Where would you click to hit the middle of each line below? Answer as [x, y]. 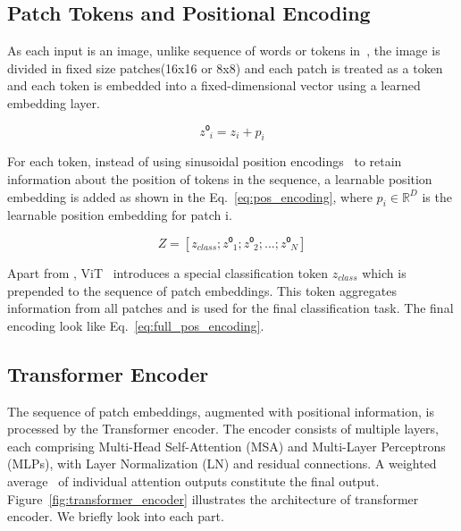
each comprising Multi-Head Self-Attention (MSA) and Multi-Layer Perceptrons [226, 446]
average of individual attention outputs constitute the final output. [193, 480]
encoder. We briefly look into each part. [116, 516]
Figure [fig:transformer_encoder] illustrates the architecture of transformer [213, 498]
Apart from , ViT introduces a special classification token [168, 272]
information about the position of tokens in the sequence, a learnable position [220, 178]
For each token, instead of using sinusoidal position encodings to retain [205, 161]
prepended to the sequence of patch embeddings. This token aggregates [202, 290]
